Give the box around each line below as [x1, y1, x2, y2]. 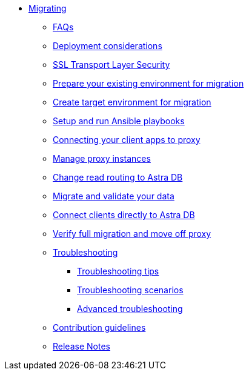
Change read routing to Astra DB [53, 172, 183, 182]
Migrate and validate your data [53, 191, 174, 201]
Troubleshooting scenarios [77, 285, 184, 295]
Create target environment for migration [53, 97, 211, 107]
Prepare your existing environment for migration [53, 78, 244, 88]
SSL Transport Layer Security [53, 59, 170, 70]
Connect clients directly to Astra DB [53, 210, 195, 220]
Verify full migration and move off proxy [53, 228, 211, 239]
